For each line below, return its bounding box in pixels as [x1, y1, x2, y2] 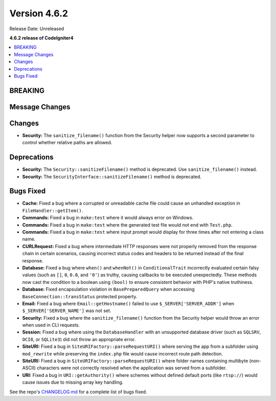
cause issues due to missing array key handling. [22, 379, 124, 386]
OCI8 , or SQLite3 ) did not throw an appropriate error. [22, 336, 136, 342]
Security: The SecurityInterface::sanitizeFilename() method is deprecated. [22, 173, 202, 180]
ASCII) [22, 365, 36, 371]
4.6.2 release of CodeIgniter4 [9, 35, 74, 41]
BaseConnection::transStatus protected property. [22, 293, 137, 299]
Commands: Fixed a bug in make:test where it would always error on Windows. [22, 215, 194, 221]
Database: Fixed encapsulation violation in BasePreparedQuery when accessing [22, 286, 195, 293]
